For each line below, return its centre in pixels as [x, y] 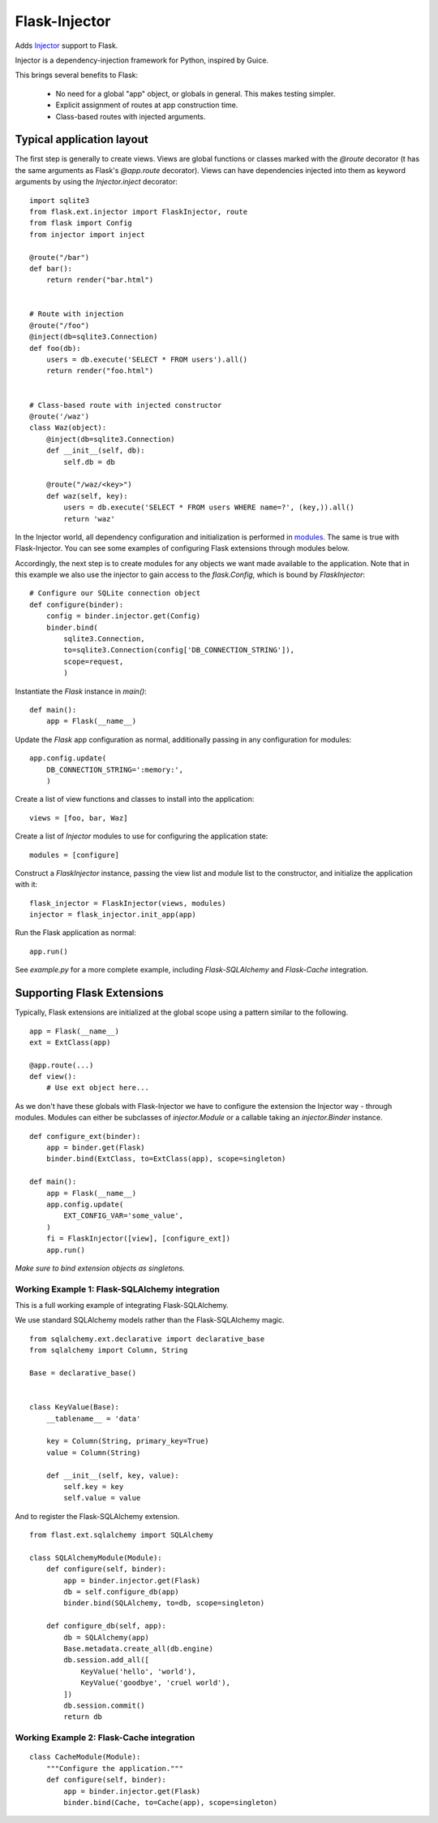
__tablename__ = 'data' [93, 1418]
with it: [26, 885]
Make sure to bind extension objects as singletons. [100, 1268]
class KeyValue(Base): [75, 1407]
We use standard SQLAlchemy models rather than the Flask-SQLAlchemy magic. [150, 1320]
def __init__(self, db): [95, 450]
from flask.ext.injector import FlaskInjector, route [138, 212]
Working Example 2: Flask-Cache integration [105, 1738]
